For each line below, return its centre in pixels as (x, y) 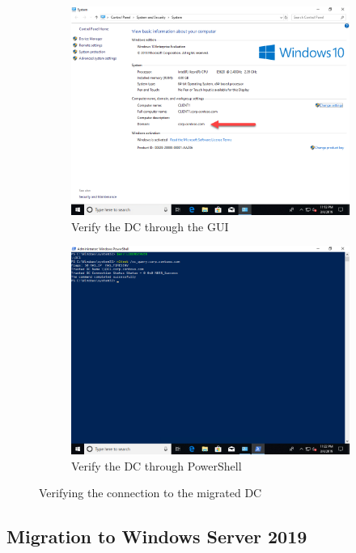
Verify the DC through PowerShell (157, 465)
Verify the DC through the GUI (150, 226)
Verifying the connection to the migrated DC (150, 493)
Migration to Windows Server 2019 (157, 536)
